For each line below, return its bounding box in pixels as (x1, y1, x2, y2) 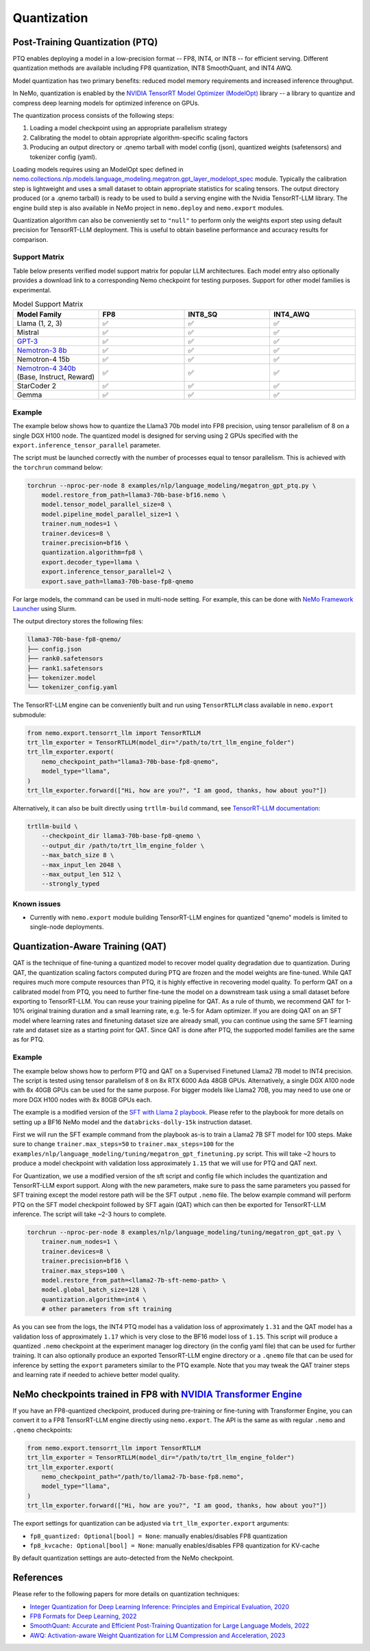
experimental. (12, 286, 51, 294)
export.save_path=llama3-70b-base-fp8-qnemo (41, 578, 194, 585)
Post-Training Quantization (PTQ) (12, 36, 158, 48)
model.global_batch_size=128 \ (41, 1286, 147, 1294)
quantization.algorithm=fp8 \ (41, 549, 143, 556)
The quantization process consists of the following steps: (12, 112, 175, 120)
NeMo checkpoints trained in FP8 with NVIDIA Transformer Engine (12, 1388, 303, 1400)
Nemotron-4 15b (16, 355, 70, 364)
